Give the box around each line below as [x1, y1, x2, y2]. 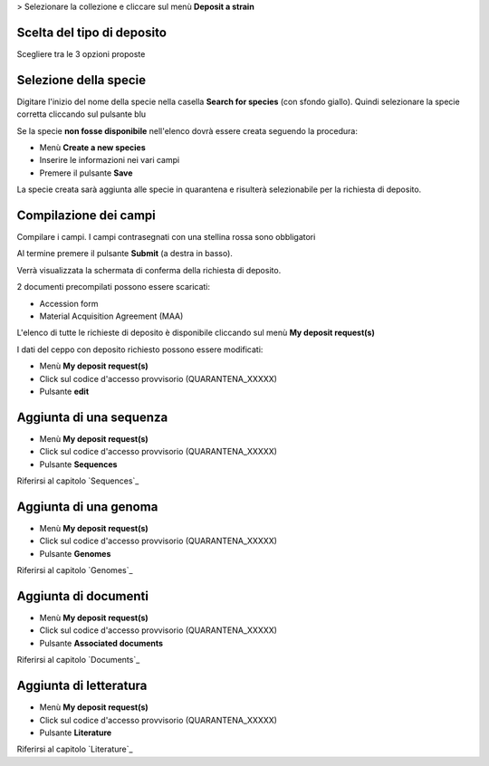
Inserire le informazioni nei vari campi [39, 155, 180, 166]
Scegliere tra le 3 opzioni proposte [16, 48, 146, 59]
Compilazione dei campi [16, 207, 156, 223]
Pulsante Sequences [39, 458, 118, 470]
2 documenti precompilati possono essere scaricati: [16, 282, 211, 292]
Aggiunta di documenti [16, 589, 149, 604]
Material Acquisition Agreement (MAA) [39, 311, 184, 321]
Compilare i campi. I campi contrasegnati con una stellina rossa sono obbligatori [16, 232, 316, 243]
